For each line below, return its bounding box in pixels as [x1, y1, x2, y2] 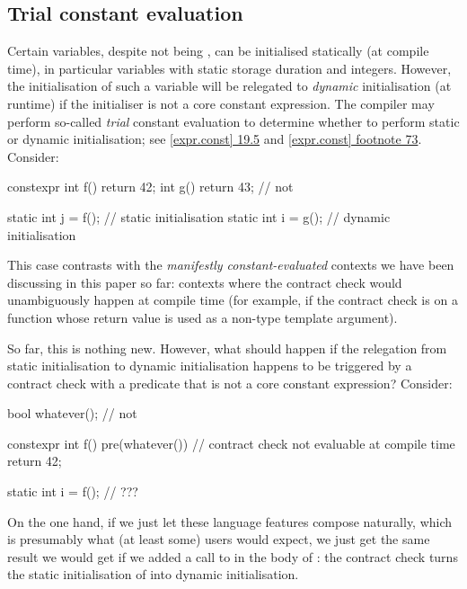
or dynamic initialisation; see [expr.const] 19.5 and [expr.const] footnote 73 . [7, 129, 422, 148]
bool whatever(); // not [7, 404, 137, 423]
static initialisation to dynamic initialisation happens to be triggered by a [7, 356, 412, 375]
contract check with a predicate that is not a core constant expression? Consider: [7, 373, 453, 392]
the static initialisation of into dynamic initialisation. [7, 565, 299, 584]
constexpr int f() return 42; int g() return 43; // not [7, 177, 294, 196]
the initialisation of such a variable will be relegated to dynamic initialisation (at [7, 76, 452, 95]
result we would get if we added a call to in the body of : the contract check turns [7, 547, 458, 566]
